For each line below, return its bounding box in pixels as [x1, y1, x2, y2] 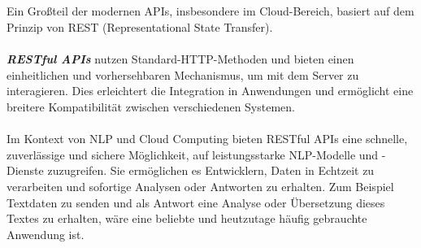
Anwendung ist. [7, 225, 85, 242]
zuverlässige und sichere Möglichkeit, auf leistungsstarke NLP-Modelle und [7, 146, 379, 163]
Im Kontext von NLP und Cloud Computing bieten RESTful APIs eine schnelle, [7, 130, 408, 147]
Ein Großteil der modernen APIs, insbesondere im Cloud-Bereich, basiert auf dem [7, 2, 414, 20]
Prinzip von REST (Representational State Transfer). [7, 18, 273, 35]
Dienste [7, 162, 44, 179]
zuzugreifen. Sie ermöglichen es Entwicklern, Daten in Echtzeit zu [47, 162, 375, 179]
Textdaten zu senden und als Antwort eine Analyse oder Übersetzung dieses [7, 194, 385, 211]
